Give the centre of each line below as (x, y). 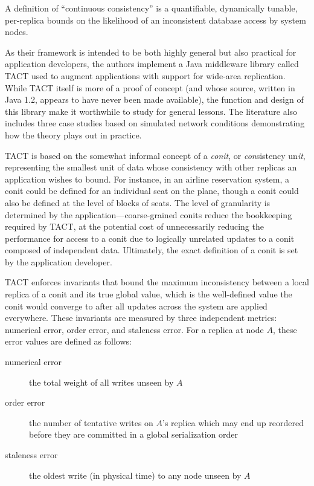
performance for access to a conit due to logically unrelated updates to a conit (150, 238)
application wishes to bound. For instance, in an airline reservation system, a (147, 179)
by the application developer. (59, 261)
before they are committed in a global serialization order (133, 434)
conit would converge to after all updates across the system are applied (136, 306)
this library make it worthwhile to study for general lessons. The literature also (151, 111)
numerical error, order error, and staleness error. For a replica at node (134, 329)
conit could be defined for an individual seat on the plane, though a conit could (152, 191)
